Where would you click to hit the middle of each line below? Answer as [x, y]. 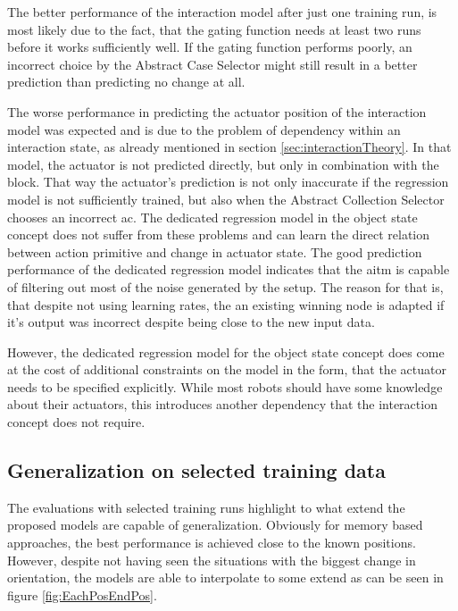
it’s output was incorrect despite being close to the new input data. [191, 322]
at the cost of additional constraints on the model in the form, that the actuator [227, 369]
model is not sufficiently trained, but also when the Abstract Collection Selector [226, 199]
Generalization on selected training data [196, 470]
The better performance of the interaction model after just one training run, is [222, 12]
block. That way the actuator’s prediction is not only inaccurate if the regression [228, 182]
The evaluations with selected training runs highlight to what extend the [206, 507]
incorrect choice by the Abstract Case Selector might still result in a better [212, 64]
